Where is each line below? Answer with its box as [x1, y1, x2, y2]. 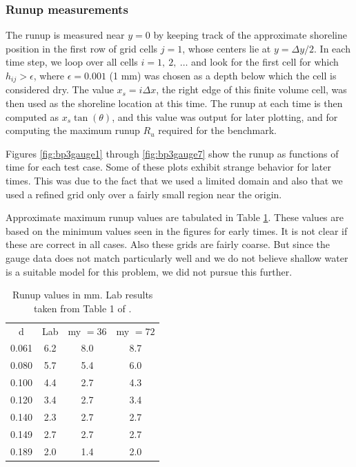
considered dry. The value [6, 82, 114, 97]
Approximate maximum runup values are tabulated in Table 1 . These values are [6, 210, 344, 225]
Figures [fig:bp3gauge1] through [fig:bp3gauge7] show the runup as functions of [6, 146, 339, 160]
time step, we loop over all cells [6, 55, 138, 69]
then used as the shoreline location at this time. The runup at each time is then [6, 96, 343, 111]
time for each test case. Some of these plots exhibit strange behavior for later [6, 160, 331, 174]
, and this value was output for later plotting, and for [112, 109, 338, 124]
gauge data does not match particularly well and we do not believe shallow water [6, 250, 348, 265]
